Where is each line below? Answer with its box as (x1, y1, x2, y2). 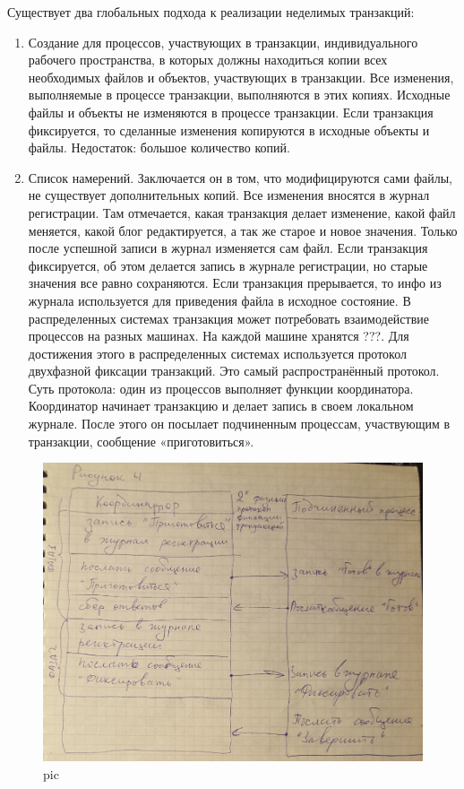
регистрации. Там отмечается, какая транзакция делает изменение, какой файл (28, 203, 456, 221)
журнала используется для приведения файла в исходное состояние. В (28, 290, 411, 309)
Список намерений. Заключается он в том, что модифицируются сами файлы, (28, 168, 452, 186)
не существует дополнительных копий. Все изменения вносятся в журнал (28, 186, 430, 204)
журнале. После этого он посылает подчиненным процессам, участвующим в (28, 414, 451, 433)
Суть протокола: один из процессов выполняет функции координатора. (28, 378, 414, 397)
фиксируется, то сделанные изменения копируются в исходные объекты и (28, 120, 430, 139)
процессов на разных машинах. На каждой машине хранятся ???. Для (28, 326, 409, 345)
